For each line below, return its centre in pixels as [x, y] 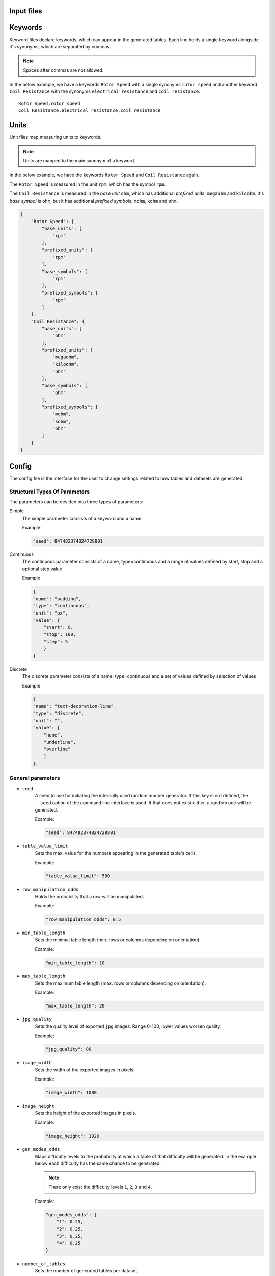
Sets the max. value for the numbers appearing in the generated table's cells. [116, 853]
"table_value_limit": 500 [78, 876]
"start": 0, [59, 627]
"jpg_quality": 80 [68, 1049]
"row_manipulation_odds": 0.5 [83, 919]
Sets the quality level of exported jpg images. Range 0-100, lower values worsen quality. [128, 1026]
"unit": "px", [50, 613]
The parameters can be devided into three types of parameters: [76, 502]
